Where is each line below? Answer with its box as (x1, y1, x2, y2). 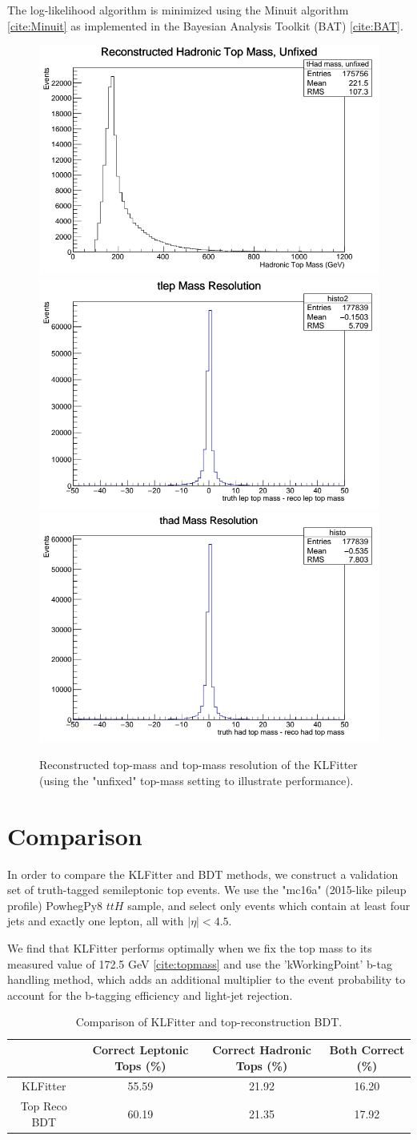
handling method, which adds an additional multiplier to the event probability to (7, 971, 406, 988)
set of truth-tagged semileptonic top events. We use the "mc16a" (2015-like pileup (7, 881, 407, 898)
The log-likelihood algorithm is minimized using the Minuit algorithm (7, 2, 349, 18)
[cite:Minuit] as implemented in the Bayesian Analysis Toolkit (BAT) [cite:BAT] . (7, 17, 403, 34)
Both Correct (329, 1041, 405, 1058)
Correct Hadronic (212, 1041, 311, 1058)
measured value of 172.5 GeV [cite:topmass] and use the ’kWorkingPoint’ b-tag (7, 955, 392, 972)
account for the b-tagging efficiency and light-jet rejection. (7, 986, 293, 1003)
